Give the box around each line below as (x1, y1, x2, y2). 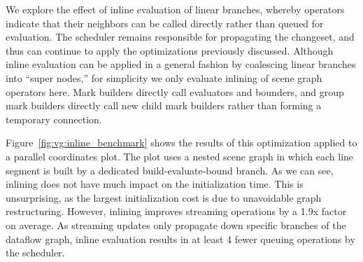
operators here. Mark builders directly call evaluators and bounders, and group (6, 84, 344, 99)
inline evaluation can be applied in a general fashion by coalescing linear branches (6, 57, 356, 71)
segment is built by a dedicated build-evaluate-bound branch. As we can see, (6, 163, 334, 177)
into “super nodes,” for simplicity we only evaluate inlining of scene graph (6, 70, 322, 85)
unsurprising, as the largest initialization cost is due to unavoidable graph (6, 190, 322, 205)
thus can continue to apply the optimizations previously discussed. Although (6, 43, 334, 57)
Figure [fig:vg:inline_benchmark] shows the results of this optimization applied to (6, 135, 357, 150)
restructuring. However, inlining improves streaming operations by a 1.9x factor (6, 204, 347, 219)
